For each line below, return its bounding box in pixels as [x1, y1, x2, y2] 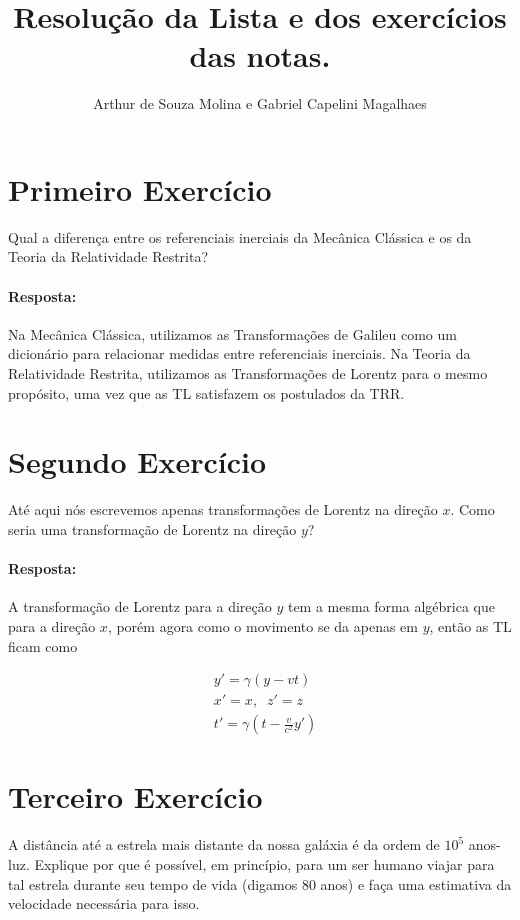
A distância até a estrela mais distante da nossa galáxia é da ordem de [8, 834, 440, 855]
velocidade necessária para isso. [8, 893, 200, 914]
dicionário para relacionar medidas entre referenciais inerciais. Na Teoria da [8, 343, 471, 364]
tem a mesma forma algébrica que [287, 596, 495, 617]
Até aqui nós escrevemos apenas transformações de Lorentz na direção [8, 499, 438, 520]
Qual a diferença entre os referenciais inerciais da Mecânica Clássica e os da [8, 226, 472, 247]
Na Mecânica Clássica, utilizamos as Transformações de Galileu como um [8, 323, 457, 344]
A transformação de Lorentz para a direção [8, 596, 272, 617]
